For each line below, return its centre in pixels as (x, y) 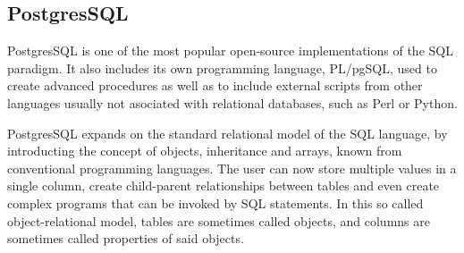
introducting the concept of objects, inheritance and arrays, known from (205, 151)
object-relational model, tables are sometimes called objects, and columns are (219, 220)
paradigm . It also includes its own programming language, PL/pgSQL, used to (222, 67)
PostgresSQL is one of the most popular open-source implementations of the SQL (230, 51)
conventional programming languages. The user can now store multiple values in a (232, 168)
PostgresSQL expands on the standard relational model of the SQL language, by (228, 133)
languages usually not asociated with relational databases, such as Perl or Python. (232, 102)
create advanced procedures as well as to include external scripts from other (215, 85)
